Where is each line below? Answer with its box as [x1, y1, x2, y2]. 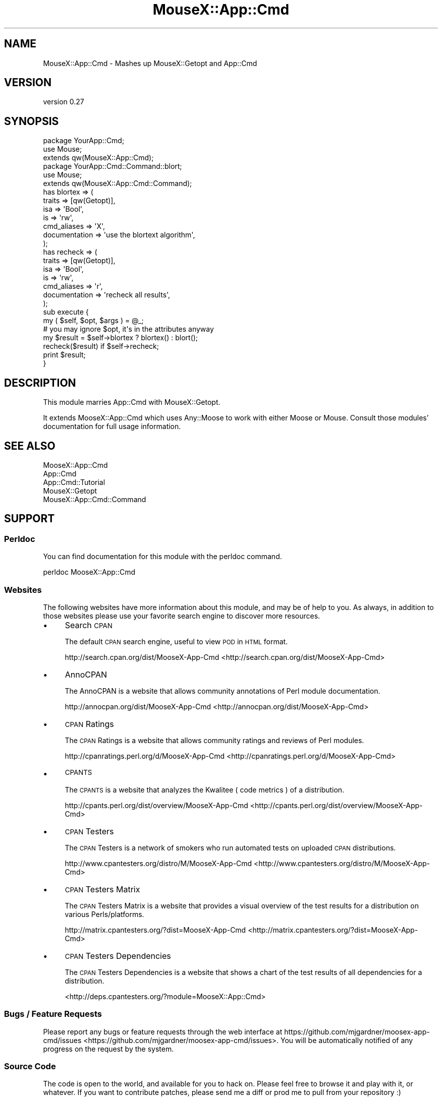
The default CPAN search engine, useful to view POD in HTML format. [65, 637, 288, 646]
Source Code [4, 1061, 56, 1072]
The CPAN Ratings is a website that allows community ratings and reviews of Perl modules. [65, 736, 364, 745]
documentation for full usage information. [43, 422, 181, 431]
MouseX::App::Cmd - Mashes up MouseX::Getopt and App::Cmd [43, 58, 257, 68]
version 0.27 [43, 97, 84, 106]
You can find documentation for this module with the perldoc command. [43, 552, 282, 561]
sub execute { [43, 308, 89, 317]
